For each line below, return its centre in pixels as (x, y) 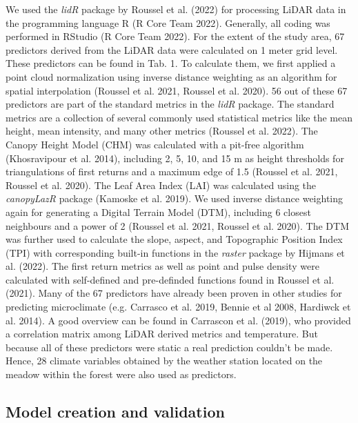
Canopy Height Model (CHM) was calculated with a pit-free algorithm (155, 144)
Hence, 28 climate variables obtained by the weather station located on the (164, 361)
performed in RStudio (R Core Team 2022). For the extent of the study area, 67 (175, 36)
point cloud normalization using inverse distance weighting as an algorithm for (171, 76)
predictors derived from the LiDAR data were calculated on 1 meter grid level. (172, 49)
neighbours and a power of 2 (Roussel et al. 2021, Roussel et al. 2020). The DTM (178, 225)
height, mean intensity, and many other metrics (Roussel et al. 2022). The (162, 131)
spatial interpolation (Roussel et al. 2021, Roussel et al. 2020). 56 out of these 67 (177, 90)
